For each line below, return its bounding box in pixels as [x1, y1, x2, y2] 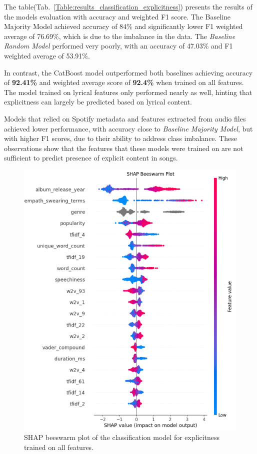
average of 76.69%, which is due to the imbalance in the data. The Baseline [4, 30, 235, 41]
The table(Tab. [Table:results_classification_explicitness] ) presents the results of [4, 1, 252, 11]
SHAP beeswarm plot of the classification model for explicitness [24, 432, 220, 442]
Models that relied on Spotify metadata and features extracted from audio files [4, 113, 246, 123]
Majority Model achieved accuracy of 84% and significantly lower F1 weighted [4, 21, 243, 31]
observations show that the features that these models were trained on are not [4, 142, 243, 153]
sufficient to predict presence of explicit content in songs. [4, 152, 178, 163]
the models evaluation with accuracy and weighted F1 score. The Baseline [4, 11, 230, 21]
